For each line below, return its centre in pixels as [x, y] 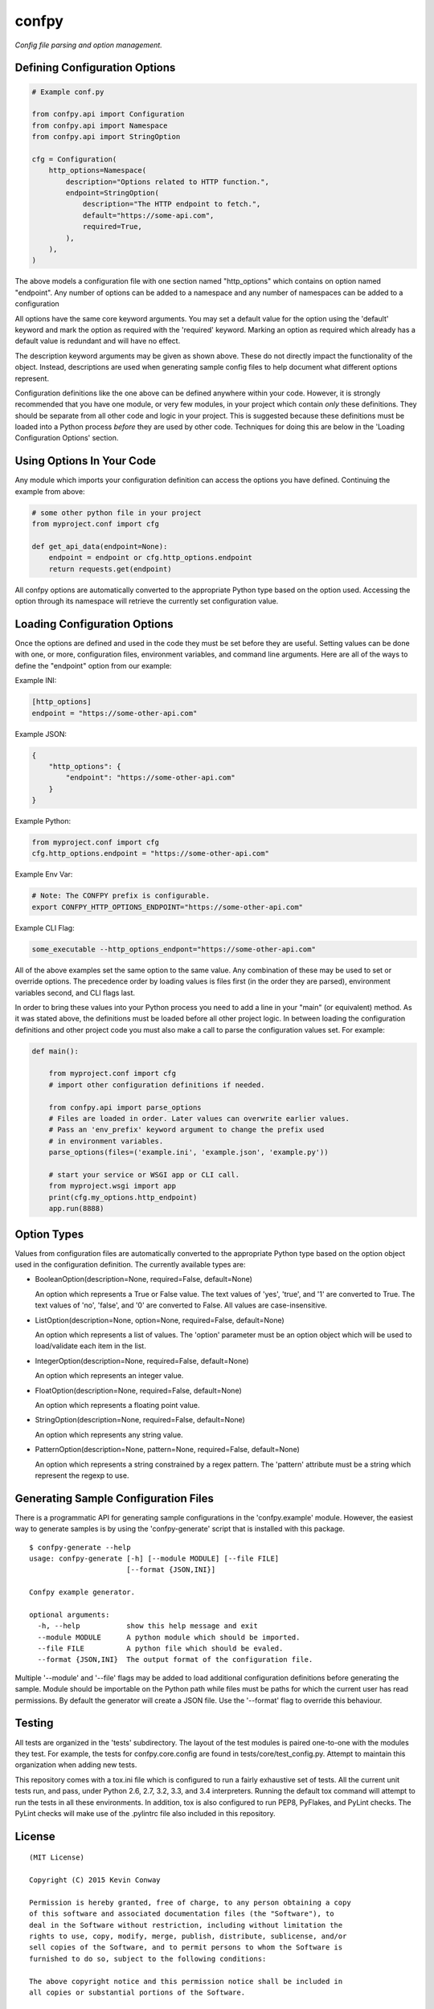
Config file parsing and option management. [88, 45]
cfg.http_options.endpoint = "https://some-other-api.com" [150, 853]
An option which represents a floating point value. [117, 1405]
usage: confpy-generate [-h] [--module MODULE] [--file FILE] [154, 1558]
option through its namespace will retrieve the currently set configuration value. [147, 601]
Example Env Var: [44, 874]
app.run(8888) [76, 1209]
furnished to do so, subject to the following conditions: [148, 1958]
